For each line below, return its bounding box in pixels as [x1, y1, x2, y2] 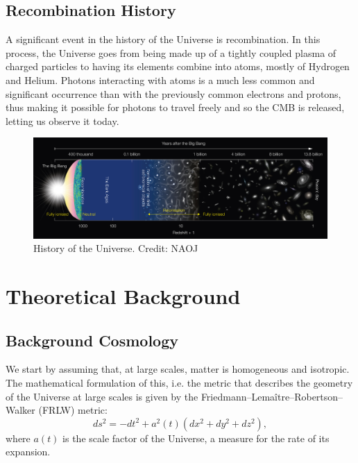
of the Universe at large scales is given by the [6, 389, 198, 403]
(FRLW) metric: [38, 403, 108, 417]
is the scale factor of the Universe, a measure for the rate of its [62, 430, 330, 445]
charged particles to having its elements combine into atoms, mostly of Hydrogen [6, 59, 350, 74]
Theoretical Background [6, 282, 241, 310]
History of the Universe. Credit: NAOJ [33, 241, 198, 255]
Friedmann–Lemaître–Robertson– [201, 389, 343, 403]
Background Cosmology [6, 329, 178, 351]
